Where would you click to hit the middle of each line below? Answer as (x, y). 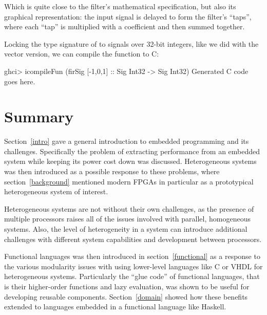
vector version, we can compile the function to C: (82, 54)
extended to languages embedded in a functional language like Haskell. (115, 307)
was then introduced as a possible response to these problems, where (112, 171)
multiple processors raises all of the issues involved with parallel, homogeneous (127, 219)
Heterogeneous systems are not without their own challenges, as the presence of (129, 208)
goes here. (20, 81)
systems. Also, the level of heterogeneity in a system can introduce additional (126, 229)
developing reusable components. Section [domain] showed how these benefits (126, 296)
